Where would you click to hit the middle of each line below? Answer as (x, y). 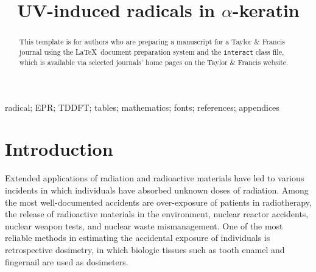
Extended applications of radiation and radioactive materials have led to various (155, 178)
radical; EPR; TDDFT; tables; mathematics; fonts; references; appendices (142, 107)
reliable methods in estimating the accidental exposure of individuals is (138, 238)
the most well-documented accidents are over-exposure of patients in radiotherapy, (158, 202)
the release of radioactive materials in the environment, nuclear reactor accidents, (157, 214)
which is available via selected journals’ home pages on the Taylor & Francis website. (154, 62)
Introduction (59, 149)
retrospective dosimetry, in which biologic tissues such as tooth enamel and (145, 249)
